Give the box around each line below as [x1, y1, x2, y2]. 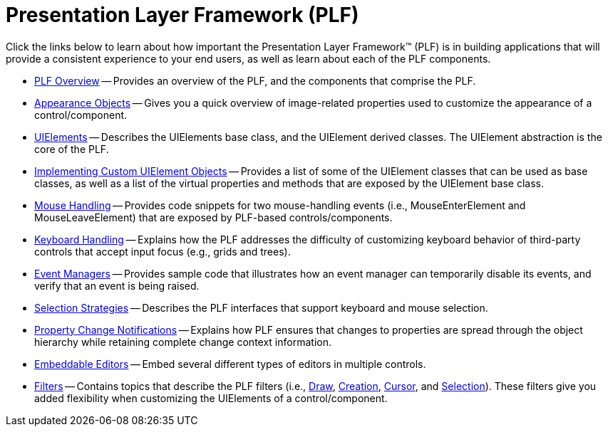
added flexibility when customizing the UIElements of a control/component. [34, 391, 388, 404]
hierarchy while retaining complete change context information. [34, 335, 331, 348]
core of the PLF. [34, 142, 109, 155]
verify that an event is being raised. [34, 279, 200, 292]
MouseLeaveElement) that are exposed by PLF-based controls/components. [34, 211, 393, 223]
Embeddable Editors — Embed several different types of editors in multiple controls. [34, 357, 426, 370]
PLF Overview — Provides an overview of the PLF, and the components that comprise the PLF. [34, 74, 476, 87]
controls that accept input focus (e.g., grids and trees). [34, 245, 291, 258]
